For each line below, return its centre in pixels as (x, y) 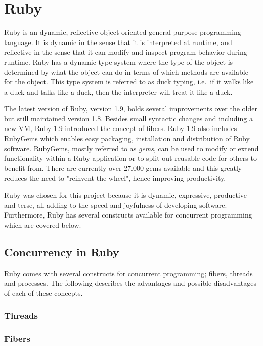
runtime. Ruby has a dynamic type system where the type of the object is (119, 61)
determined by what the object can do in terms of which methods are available (126, 72)
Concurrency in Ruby (62, 252)
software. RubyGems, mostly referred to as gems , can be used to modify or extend (131, 148)
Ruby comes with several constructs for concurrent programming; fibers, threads (128, 273)
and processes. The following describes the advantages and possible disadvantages (130, 283)
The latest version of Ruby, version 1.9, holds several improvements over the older (131, 109)
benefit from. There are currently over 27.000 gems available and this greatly (123, 168)
